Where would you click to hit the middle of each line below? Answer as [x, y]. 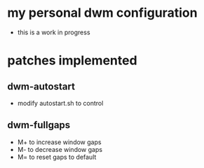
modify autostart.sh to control [60, 103]
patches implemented [73, 61]
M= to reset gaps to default [57, 157]
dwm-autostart [41, 86]
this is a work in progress [54, 32]
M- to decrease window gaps [60, 149]
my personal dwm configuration [102, 13]
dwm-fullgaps [39, 125]
